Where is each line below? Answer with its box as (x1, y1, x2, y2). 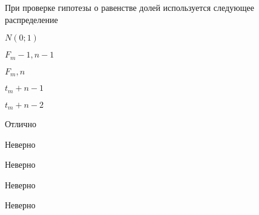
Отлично (5, 117, 36, 130)
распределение (5, 13, 58, 25)
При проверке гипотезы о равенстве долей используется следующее (5, 1, 254, 13)
